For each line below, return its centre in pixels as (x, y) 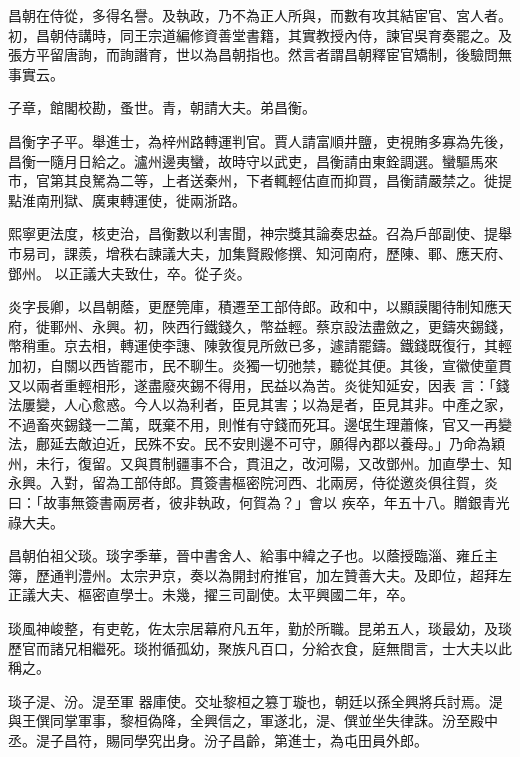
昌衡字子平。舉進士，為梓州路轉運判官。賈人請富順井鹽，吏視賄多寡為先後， (260, 140)
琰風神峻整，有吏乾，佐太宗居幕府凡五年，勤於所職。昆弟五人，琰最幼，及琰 (260, 628)
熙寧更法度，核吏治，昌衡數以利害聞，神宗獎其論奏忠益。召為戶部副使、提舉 (260, 233)
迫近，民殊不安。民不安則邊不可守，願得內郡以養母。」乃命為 (291, 443)
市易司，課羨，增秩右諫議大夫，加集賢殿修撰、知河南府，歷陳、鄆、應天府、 (260, 252)
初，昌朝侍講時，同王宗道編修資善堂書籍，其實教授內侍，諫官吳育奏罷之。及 (260, 34)
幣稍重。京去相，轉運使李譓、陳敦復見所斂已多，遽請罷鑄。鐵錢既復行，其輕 (260, 345)
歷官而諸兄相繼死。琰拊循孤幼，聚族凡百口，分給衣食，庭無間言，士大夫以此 (260, 647)
